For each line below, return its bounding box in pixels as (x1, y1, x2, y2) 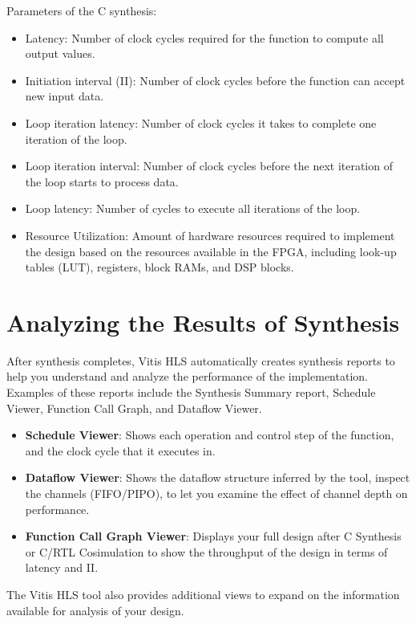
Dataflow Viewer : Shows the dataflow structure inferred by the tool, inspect (25, 469, 410, 486)
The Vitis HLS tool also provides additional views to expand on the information (6, 585, 400, 602)
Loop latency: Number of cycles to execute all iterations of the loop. (25, 200, 361, 217)
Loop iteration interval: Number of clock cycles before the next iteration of (25, 157, 393, 174)
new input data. (25, 88, 104, 104)
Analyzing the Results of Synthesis (6, 305, 400, 338)
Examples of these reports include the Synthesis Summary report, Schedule (6, 384, 376, 401)
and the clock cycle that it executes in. (25, 442, 216, 459)
